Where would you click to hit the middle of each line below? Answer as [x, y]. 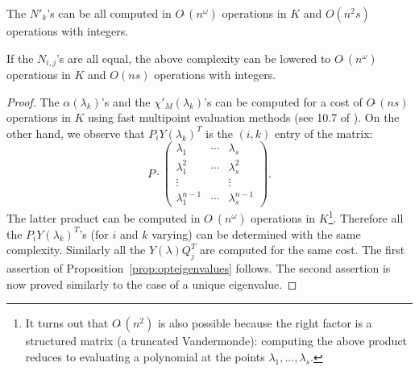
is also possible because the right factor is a [265, 323]
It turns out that [67, 323]
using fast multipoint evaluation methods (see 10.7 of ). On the [244, 117]
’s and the [126, 101]
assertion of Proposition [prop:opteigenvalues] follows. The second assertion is [199, 268]
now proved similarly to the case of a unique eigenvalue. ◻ [152, 283]
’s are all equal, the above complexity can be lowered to [193, 58]
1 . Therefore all [366, 217]
